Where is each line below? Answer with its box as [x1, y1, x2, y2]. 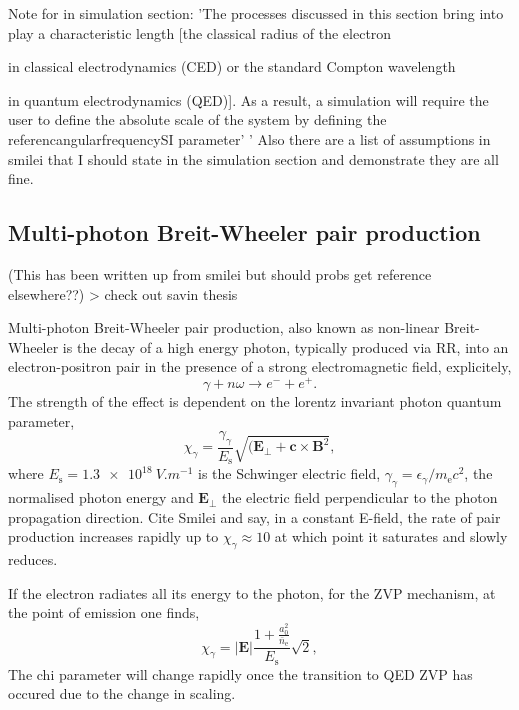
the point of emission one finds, [8, 602, 200, 623]
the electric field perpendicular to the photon [222, 487, 498, 508]
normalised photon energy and [8, 487, 194, 508]
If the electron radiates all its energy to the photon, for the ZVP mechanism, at [8, 582, 496, 603]
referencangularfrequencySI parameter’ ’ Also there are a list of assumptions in [8, 128, 491, 149]
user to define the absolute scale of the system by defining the [8, 109, 387, 130]
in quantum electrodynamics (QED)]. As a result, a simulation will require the [8, 89, 489, 110]
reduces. [8, 549, 58, 570]
